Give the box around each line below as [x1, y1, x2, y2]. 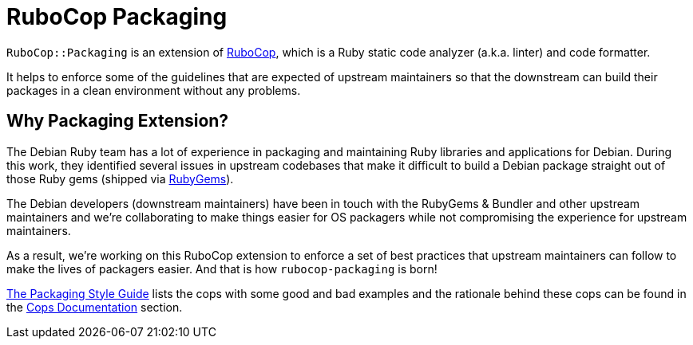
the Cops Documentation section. [6, 300, 183, 314]
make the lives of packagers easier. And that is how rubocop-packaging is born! [6, 261, 438, 276]
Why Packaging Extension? [6, 111, 229, 131]
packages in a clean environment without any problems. [6, 83, 301, 97]
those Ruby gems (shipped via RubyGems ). [6, 171, 234, 186]
